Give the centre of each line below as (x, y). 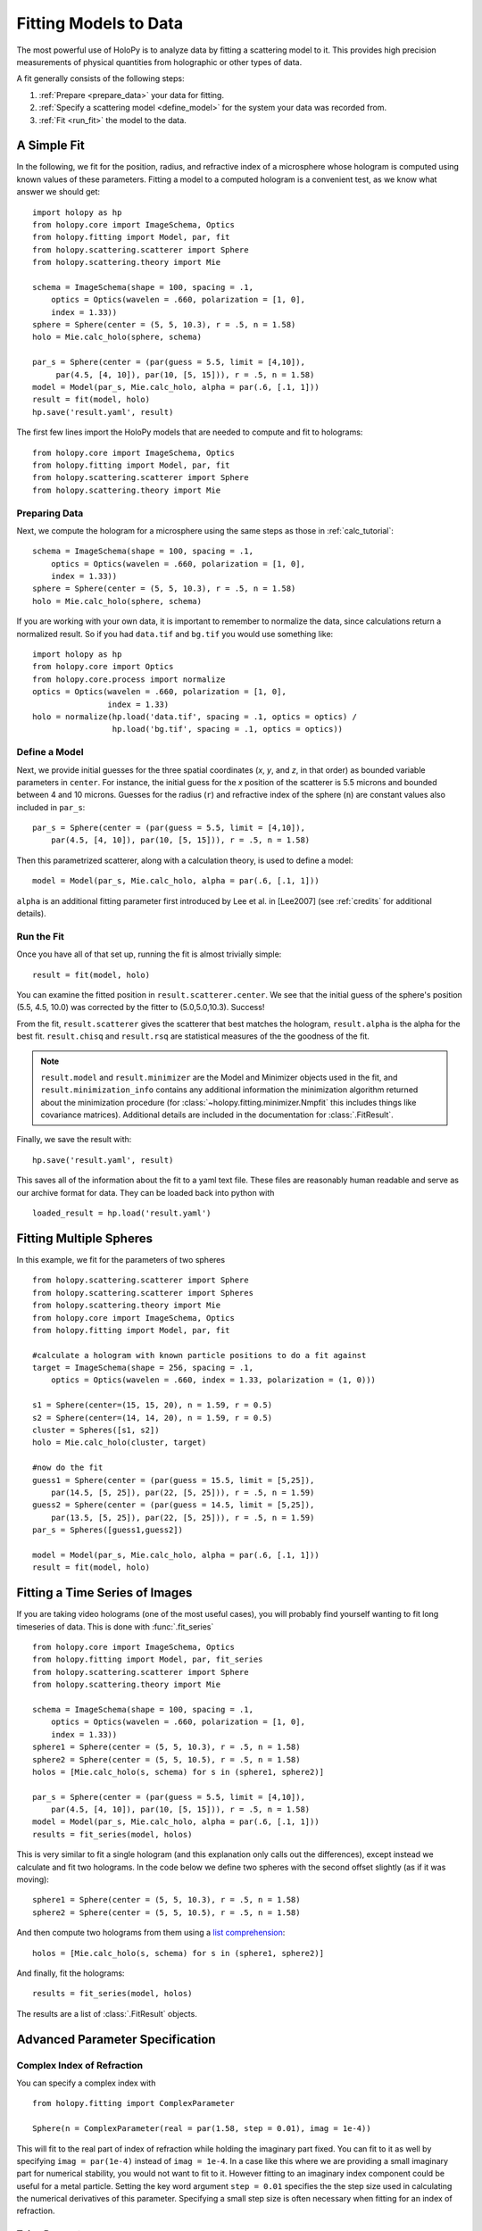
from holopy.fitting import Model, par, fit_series (148, 1659)
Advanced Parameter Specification (116, 2039)
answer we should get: (58, 192)
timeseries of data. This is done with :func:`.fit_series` (115, 1626)
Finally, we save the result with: (74, 1140)
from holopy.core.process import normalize (129, 679)
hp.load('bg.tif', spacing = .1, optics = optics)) (228, 729)
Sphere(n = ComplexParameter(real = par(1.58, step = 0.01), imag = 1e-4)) (202, 2129)
